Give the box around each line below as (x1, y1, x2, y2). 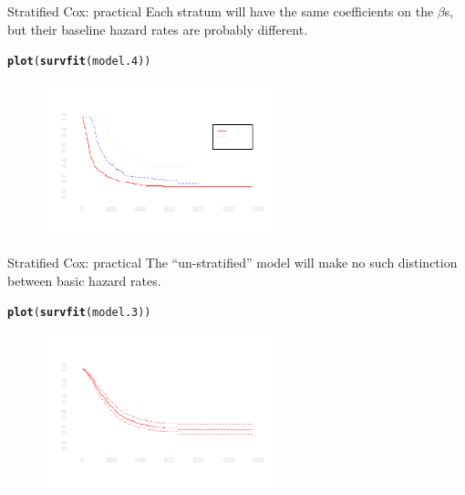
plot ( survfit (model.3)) (7, 306, 151, 320)
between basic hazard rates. (7, 270, 161, 290)
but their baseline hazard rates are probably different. (7, 19, 308, 38)
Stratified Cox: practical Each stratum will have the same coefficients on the (7, 2, 434, 20)
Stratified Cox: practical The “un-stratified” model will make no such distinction (7, 253, 458, 272)
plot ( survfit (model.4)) (7, 55, 151, 68)
